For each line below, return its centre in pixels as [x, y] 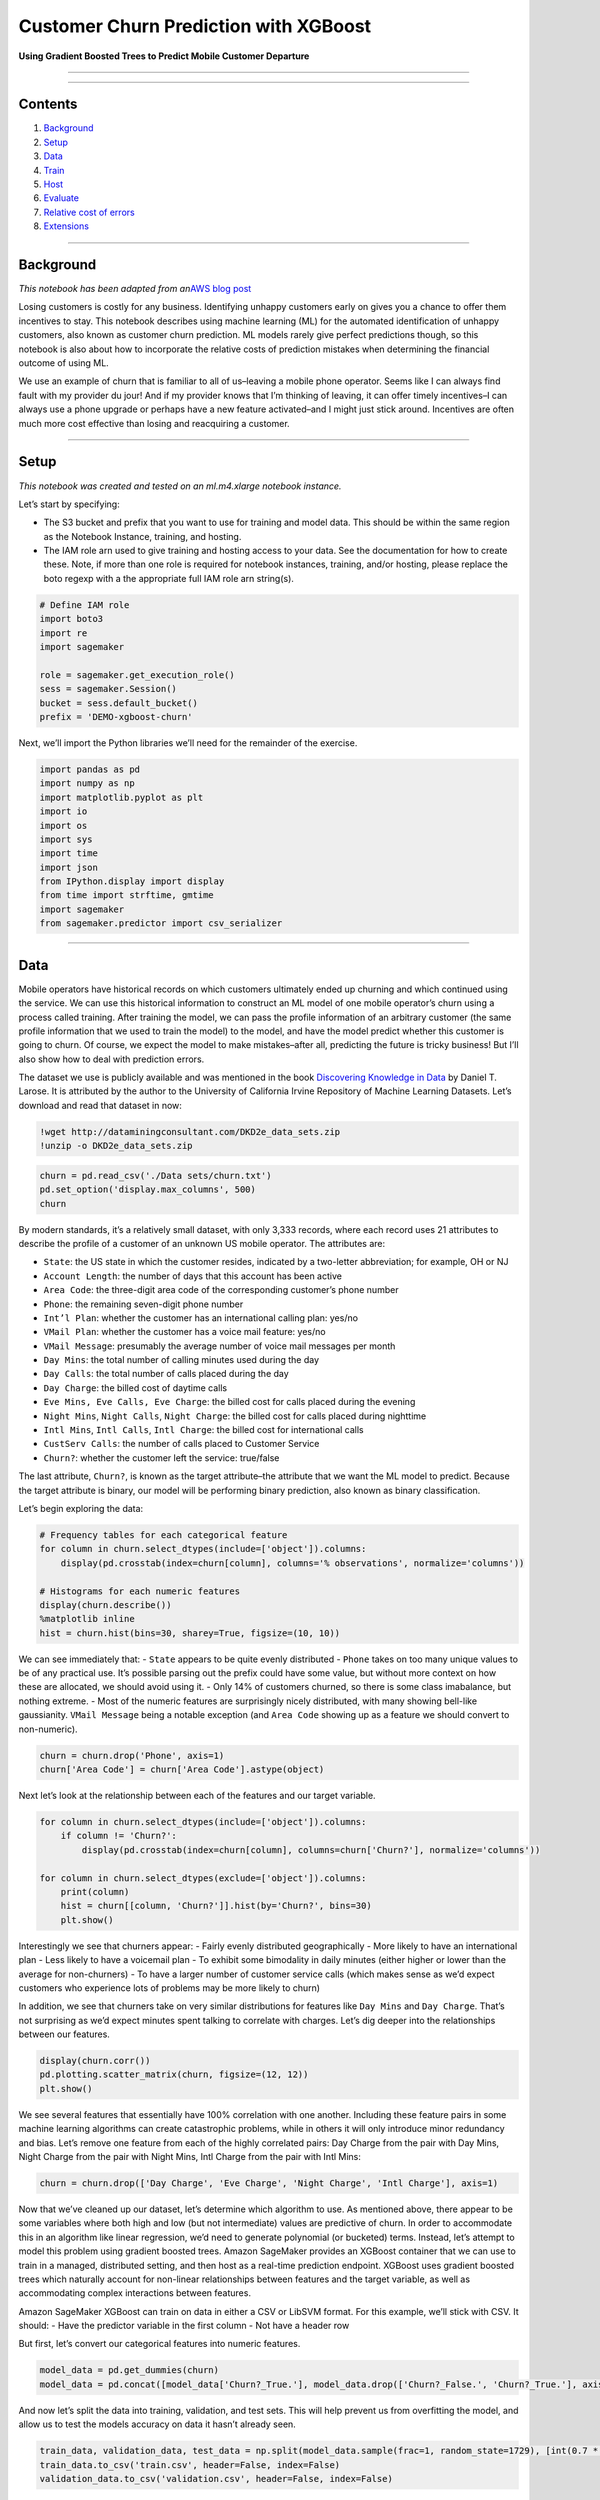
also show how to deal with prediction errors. [111, 1059]
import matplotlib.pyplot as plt [121, 797]
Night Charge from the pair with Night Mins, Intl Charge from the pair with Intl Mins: [190, 2156]
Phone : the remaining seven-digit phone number [143, 1304]
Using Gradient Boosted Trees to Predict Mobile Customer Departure [164, 56]
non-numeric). [48, 1729]
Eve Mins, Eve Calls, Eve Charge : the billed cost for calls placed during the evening [229, 1402]
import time [69, 853]
